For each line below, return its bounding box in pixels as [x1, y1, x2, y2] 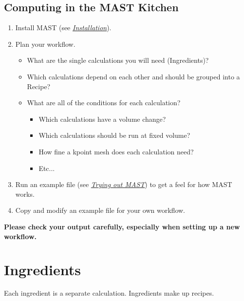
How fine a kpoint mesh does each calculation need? [38, 146, 194, 156]
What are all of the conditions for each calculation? [27, 97, 181, 108]
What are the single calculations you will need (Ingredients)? [27, 55, 209, 65]
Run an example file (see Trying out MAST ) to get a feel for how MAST [15, 179, 232, 189]
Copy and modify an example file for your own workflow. [15, 205, 185, 215]
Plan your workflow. [15, 38, 75, 49]
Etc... [38, 163, 55, 173]
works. [15, 188, 35, 199]
